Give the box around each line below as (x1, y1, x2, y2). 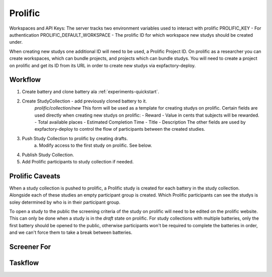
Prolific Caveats (9, 171, 60, 180)
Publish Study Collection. (22, 151, 74, 158)
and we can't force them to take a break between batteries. (9, 229, 132, 236)
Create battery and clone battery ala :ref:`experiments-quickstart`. (22, 88, 160, 95)
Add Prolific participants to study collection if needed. (22, 158, 134, 164)
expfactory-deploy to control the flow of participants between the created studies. (34, 126, 206, 132)
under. (9, 39, 23, 45)
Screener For (9, 242, 51, 251)
